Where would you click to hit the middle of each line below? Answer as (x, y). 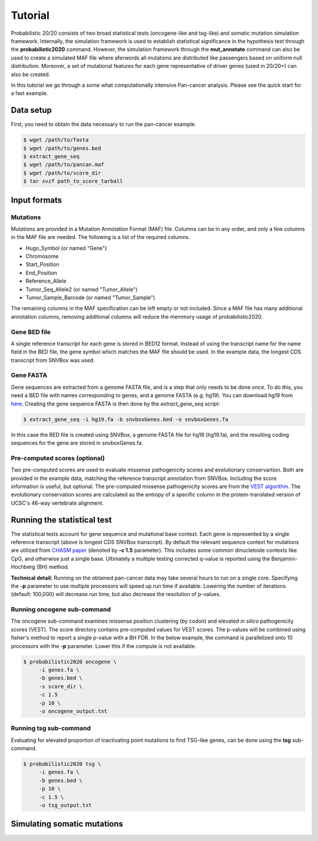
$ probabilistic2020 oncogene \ (70, 662)
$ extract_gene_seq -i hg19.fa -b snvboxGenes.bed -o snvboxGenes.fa (126, 419)
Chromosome (42, 256)
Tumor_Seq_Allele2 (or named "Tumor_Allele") (82, 289)
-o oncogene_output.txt (73, 711)
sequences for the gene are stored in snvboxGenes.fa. (77, 443)
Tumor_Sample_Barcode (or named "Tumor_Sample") (90, 297)
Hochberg (23, 567)
